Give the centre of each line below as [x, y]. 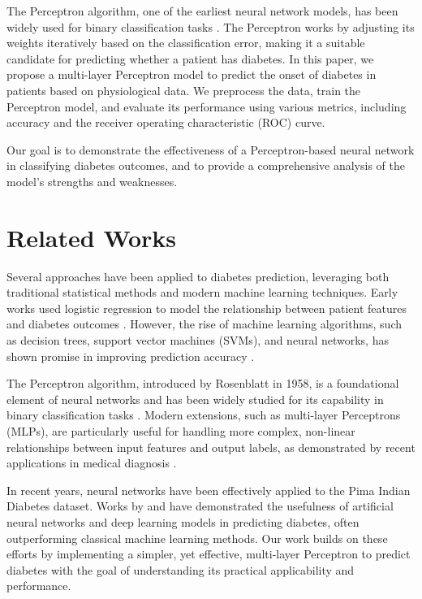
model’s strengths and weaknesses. [92, 181]
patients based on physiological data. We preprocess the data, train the [184, 90]
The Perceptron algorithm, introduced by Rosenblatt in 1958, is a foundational [203, 383]
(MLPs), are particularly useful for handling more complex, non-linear [181, 431]
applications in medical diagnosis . [92, 463]
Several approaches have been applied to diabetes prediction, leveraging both [198, 276]
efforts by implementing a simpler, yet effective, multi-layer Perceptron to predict [209, 554]
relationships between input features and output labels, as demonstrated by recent [211, 447]
